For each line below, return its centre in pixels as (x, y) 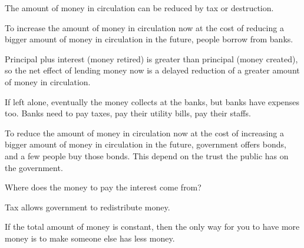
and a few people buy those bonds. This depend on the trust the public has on (147, 155)
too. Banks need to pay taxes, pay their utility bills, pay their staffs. (128, 113)
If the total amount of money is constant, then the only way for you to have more (152, 227)
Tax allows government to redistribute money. (87, 207)
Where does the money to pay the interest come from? (103, 187)
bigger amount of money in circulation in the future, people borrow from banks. (149, 39)
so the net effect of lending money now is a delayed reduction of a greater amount (152, 70)
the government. (34, 167)
